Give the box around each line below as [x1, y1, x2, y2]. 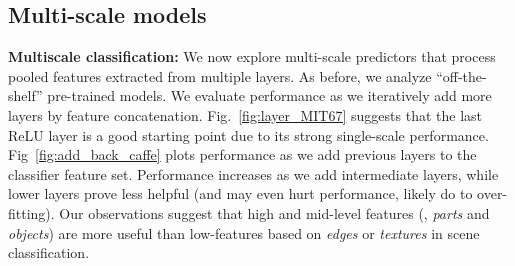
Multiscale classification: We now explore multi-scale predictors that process [8, 46, 496, 67]
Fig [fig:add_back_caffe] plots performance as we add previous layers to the [8, 144, 477, 165]
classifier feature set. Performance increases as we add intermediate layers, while [8, 163, 499, 184]
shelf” [8, 85, 43, 106]
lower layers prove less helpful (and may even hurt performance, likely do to [8, 183, 473, 204]
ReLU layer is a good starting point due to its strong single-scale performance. [8, 124, 489, 145]
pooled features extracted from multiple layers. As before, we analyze [8, 65, 432, 86]
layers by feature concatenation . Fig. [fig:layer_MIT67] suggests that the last [8, 104, 482, 125]
